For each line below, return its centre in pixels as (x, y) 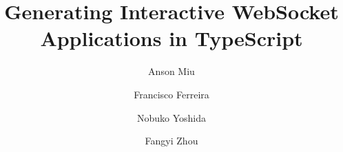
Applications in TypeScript (171, 38)
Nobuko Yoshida (171, 117)
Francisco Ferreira (171, 94)
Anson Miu (171, 71)
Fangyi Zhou (171, 141)
